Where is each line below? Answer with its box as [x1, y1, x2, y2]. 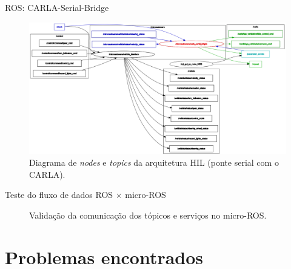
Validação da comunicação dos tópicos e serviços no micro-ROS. [29, 208, 267, 221]
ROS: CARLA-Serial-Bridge [5, 1, 109, 13]
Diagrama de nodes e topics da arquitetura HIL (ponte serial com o [29, 156, 279, 169]
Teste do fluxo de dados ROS [5, 188, 113, 201]
